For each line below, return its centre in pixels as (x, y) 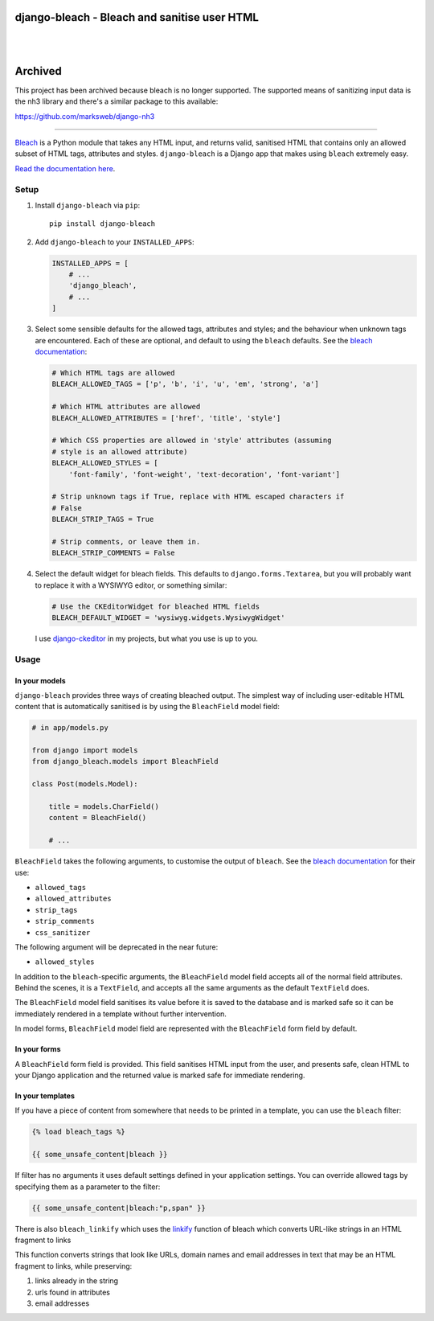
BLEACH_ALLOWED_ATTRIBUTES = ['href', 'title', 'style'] (166, 418)
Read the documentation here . (65, 168)
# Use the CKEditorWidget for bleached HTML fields (156, 606)
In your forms (38, 1049)
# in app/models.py (70, 728)
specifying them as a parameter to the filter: (88, 1187)
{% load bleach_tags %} (79, 1132)
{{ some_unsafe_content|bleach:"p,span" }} (119, 1208)
